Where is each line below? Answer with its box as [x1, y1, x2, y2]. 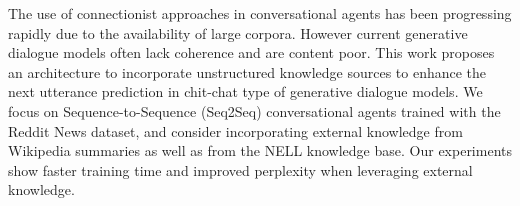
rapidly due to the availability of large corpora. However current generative [8, 22, 468, 43]
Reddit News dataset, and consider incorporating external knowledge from [8, 120, 463, 141]
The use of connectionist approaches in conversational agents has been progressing [8, 3, 512, 23]
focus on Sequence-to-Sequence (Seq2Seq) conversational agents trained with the [8, 100, 501, 121]
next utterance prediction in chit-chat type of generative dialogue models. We [8, 81, 483, 102]
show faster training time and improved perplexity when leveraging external [8, 159, 473, 180]
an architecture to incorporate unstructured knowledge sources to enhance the [8, 61, 487, 82]
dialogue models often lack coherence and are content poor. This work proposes [8, 42, 495, 63]
